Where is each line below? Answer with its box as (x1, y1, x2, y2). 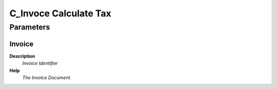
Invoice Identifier (22, 60, 58, 66)
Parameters (9, 23, 50, 32)
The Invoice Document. (22, 74, 72, 80)
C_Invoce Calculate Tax (9, 8, 111, 19)
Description (9, 53, 35, 59)
